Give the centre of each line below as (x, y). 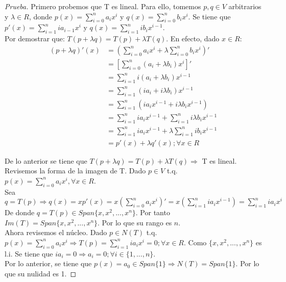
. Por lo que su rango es (135, 222)
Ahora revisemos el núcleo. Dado (56, 232)
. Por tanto (153, 212)
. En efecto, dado (193, 39)
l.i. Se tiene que (29, 253)
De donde (20, 212)
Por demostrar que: (35, 39)
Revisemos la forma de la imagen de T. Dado (75, 171)
